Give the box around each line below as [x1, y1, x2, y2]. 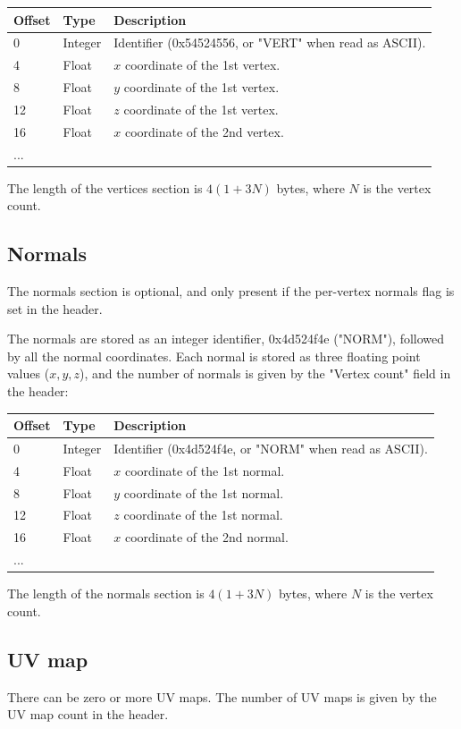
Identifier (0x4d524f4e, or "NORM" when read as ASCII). [113, 438, 428, 457]
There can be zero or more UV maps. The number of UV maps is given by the [7, 687, 437, 706]
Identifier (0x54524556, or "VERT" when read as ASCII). [113, 33, 426, 52]
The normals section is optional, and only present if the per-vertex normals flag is [7, 282, 455, 301]
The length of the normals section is [7, 584, 205, 603]
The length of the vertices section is [7, 178, 203, 197]
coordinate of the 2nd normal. [124, 528, 289, 547]
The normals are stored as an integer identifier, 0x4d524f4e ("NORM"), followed [7, 329, 445, 348]
